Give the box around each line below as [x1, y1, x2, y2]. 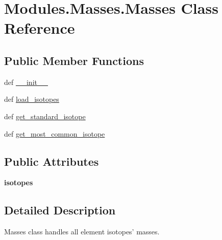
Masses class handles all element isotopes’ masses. [4, 226, 160, 237]
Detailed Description [4, 202, 116, 218]
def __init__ [4, 76, 48, 87]
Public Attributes [4, 153, 99, 169]
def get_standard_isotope [4, 111, 86, 121]
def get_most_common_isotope [4, 128, 105, 139]
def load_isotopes [4, 94, 59, 104]
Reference [4, 17, 75, 38]
